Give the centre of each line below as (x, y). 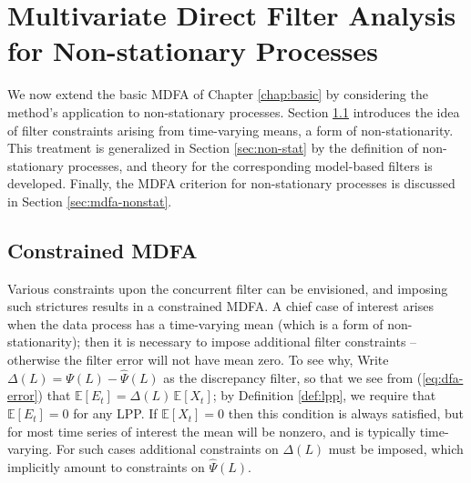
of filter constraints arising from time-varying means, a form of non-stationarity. (230, 130)
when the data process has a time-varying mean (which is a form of (195, 323)
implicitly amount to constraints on (106, 467)
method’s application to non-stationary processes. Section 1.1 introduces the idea (234, 111)
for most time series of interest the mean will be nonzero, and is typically (212, 431)
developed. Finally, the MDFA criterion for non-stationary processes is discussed (231, 183)
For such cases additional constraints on (167, 449)
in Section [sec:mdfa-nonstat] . (90, 201)
